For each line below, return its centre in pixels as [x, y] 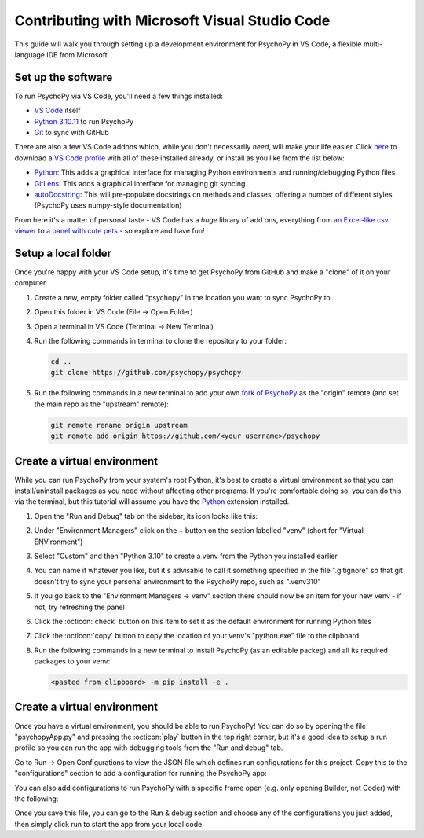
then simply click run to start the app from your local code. [109, 824]
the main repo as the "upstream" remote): [101, 404]
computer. [31, 283]
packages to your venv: [72, 661]
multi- [373, 44]
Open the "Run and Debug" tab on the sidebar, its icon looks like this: [146, 516]
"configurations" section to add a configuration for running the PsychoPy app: [141, 774]
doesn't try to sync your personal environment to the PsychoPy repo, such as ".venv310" [177, 581]
